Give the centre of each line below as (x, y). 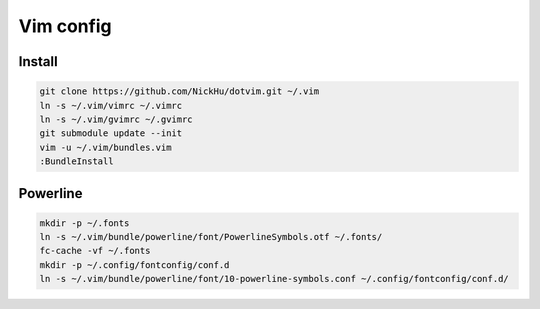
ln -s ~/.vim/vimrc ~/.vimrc (111, 105)
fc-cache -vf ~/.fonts (95, 251)
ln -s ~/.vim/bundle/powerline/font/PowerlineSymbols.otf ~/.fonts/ (211, 237)
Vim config (65, 26)
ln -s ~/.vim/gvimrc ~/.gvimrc (116, 119)
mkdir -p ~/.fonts (84, 223)
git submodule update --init (111, 133)
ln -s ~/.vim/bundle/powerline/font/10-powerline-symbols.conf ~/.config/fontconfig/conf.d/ (274, 279)
